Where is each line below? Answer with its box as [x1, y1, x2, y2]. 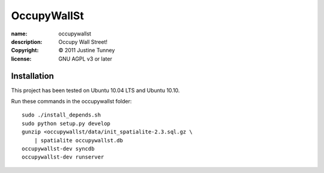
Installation [11, 71, 54, 81]
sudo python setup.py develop [22, 120, 111, 127]
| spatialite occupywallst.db [34, 137, 123, 144]
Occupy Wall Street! [58, 38, 108, 45]
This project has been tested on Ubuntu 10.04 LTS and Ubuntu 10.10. [11, 86, 180, 94]
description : [11, 38, 43, 45]
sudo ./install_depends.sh [22, 112, 101, 118]
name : [11, 30, 28, 37]
